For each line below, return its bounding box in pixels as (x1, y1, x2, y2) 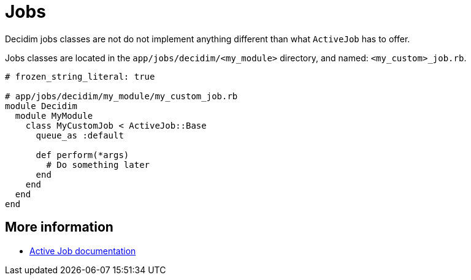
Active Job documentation (29, 245, 136, 256)
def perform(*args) (36, 149, 129, 160)
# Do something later (46, 159, 150, 170)
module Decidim (5, 100, 78, 111)
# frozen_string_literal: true (5, 71, 155, 81)
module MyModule (15, 110, 93, 121)
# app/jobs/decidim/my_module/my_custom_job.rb (5, 91, 238, 101)
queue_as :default (36, 130, 124, 140)
